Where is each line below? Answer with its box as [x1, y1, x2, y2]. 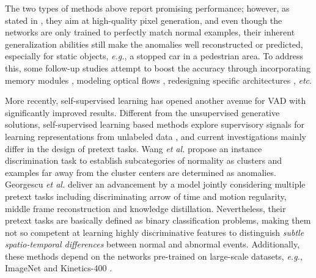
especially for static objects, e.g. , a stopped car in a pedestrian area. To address [5, 49, 304, 62]
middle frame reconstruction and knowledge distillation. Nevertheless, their [5, 202, 286, 214]
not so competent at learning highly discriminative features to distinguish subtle [5, 225, 304, 238]
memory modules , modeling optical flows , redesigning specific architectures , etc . [5, 73, 312, 86]
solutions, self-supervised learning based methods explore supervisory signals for [5, 118, 304, 131]
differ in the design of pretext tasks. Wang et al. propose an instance [5, 142, 262, 155]
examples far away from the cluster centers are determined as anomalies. [5, 166, 276, 178]
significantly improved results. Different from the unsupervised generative [5, 106, 280, 119]
